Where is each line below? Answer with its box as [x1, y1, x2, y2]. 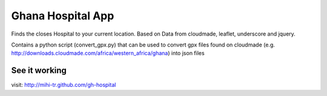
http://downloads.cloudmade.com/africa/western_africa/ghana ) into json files [11, 50, 205, 57]
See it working [11, 65, 67, 75]
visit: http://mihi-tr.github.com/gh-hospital [11, 82, 116, 89]
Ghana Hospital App [11, 9, 114, 22]
